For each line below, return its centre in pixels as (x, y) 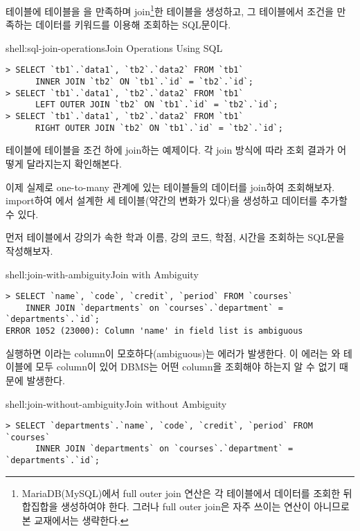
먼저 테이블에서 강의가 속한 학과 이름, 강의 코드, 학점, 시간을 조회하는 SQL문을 (175, 237)
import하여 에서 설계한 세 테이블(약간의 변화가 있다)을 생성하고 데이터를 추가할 (177, 200)
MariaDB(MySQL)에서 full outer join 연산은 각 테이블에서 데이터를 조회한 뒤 (187, 493)
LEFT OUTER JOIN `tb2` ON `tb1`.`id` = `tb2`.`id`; (156, 105)
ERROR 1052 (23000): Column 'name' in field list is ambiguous (154, 331)
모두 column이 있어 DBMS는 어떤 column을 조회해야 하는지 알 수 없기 (186, 367)
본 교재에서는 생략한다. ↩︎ (75, 520)
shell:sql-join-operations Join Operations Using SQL (114, 47)
